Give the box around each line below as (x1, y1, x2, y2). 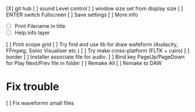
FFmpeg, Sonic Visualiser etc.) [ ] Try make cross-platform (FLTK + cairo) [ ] (6, 47, 190, 55)
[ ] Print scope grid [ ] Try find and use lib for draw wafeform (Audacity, (6, 41, 179, 48)
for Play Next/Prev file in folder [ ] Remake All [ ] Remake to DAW (6, 60, 162, 67)
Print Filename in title (14, 23, 66, 29)
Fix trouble (6, 80, 60, 93)
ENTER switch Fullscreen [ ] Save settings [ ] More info (6, 11, 138, 18)
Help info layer (14, 29, 50, 36)
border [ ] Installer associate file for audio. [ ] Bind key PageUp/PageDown (6, 53, 185, 60)
